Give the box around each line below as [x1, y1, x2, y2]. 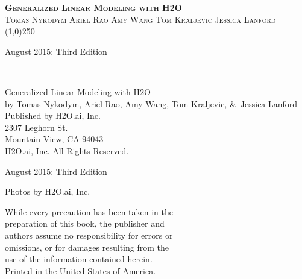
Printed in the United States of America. [5, 264, 156, 277]
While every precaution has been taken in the [5, 205, 173, 218]
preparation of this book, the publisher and [5, 217, 165, 230]
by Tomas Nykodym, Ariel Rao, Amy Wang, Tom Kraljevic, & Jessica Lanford [5, 97, 298, 110]
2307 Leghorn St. [5, 121, 68, 133]
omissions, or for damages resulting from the [5, 240, 169, 253]
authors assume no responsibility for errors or [5, 228, 173, 241]
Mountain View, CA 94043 [5, 133, 104, 145]
